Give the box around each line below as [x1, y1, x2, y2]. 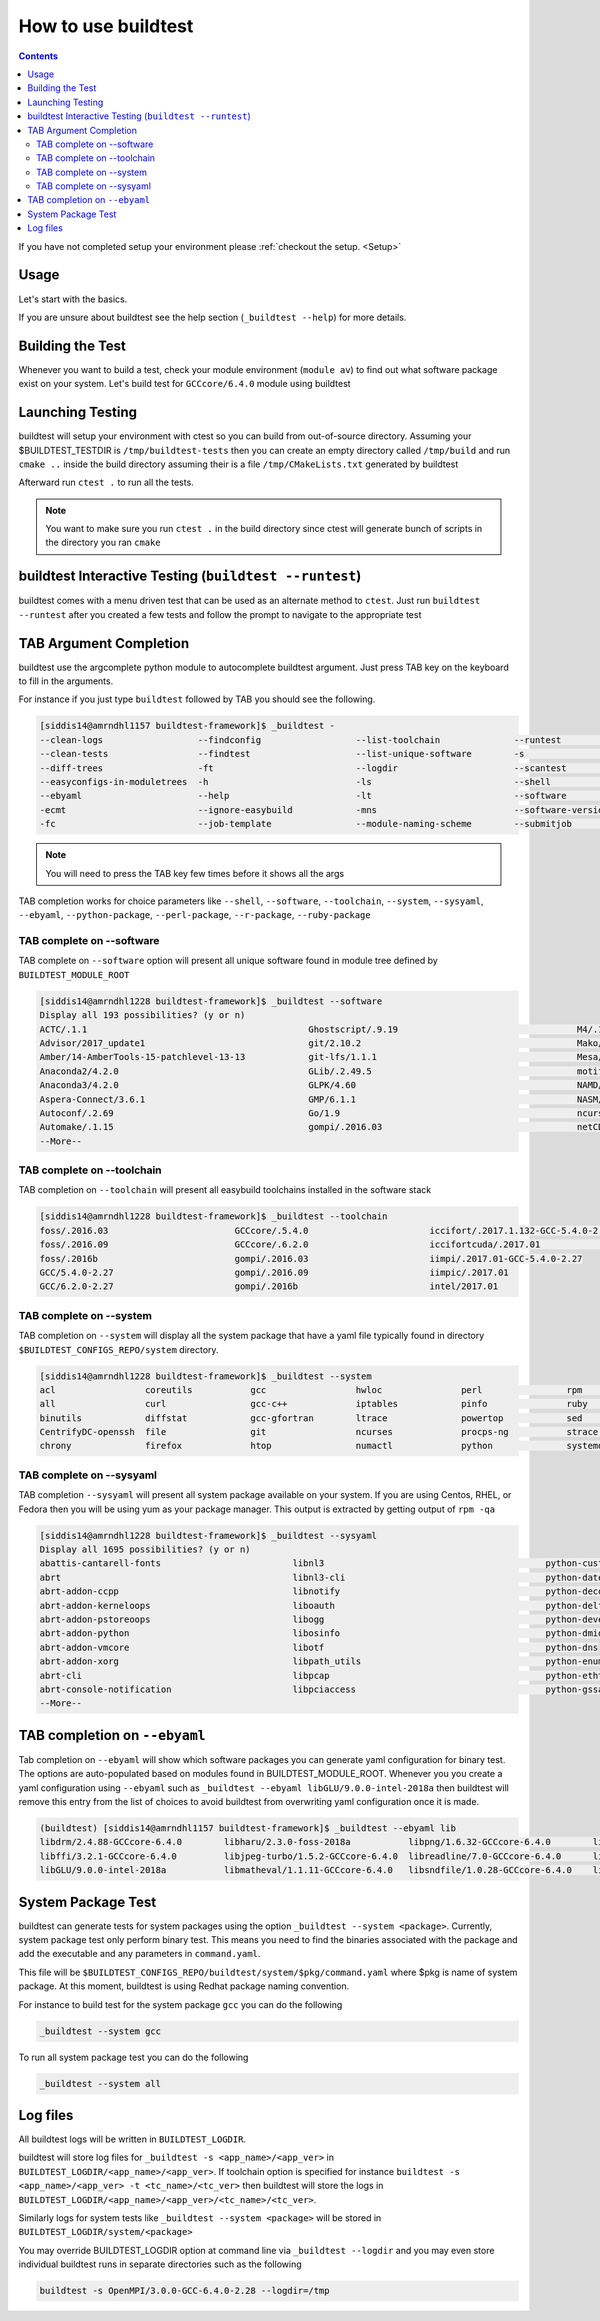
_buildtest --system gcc [39, 2025, 162, 2037]
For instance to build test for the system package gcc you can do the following [18, 1998, 343, 2010]
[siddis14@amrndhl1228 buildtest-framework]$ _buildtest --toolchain [39, 1211, 388, 1222]
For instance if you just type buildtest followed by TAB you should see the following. [18, 693, 376, 705]
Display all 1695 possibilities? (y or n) [39, 1543, 251, 1555]
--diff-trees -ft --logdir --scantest [39, 762, 567, 774]
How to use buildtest [18, 15, 194, 37]
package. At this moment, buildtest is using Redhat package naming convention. [18, 1980, 350, 1992]
